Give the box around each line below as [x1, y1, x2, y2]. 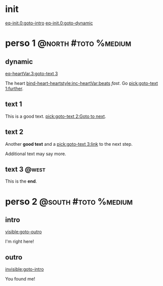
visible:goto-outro [5, 229, 42, 235]
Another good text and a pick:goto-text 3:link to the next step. [5, 141, 133, 147]
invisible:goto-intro [5, 266, 44, 273]
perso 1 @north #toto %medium [5, 37, 132, 49]
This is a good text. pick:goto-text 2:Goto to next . [5, 113, 106, 119]
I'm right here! [5, 239, 34, 245]
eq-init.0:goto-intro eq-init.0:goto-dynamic [5, 20, 93, 26]
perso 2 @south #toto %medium [5, 196, 133, 207]
